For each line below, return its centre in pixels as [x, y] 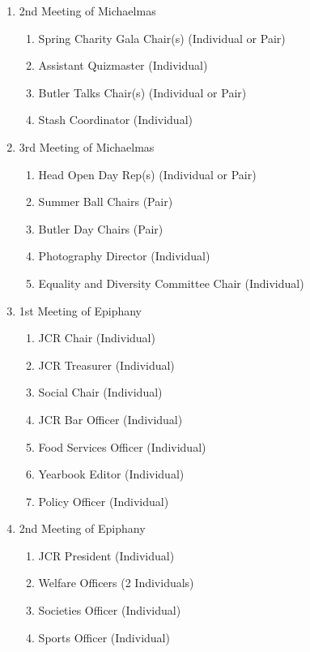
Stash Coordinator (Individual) [115, 120]
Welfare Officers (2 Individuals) [116, 583]
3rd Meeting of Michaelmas [87, 146]
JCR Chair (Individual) [97, 338]
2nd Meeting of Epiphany [82, 528]
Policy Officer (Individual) [104, 501]
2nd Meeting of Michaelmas [87, 11]
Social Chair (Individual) [100, 392]
